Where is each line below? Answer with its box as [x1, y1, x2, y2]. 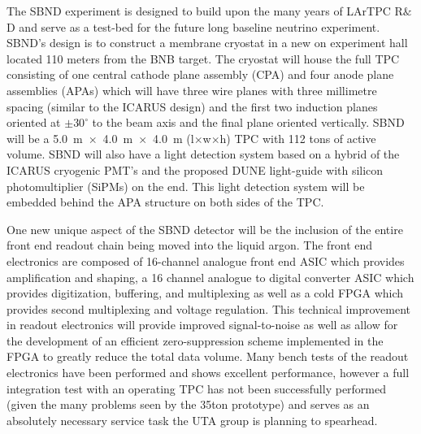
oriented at [7, 114, 61, 131]
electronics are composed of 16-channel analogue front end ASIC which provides [7, 252, 405, 269]
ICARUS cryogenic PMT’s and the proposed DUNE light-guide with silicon [7, 161, 384, 178]
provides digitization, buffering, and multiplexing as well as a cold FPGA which [7, 284, 404, 302]
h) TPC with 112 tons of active [219, 129, 376, 146]
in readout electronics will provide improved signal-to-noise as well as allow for [7, 316, 398, 333]
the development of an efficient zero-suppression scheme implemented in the [7, 332, 384, 349]
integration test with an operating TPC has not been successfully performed [7, 380, 387, 397]
